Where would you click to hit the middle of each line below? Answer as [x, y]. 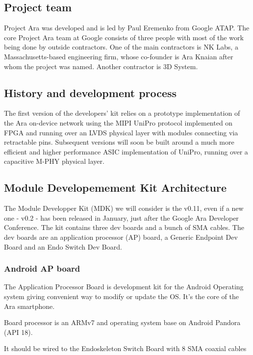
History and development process [90, 92]
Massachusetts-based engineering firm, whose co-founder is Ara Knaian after [119, 56]
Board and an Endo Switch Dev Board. [63, 246]
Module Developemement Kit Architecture [115, 188]
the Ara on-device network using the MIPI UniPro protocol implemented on [118, 122]
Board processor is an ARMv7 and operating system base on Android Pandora [122, 322]
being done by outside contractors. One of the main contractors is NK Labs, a [121, 47]
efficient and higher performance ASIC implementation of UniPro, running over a [126, 151]
